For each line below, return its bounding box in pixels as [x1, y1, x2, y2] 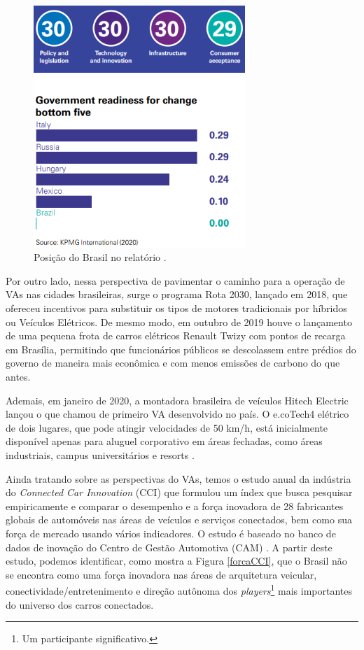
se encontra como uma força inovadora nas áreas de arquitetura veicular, [6, 567, 317, 581]
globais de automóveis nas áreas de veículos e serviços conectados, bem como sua [6, 512, 352, 527]
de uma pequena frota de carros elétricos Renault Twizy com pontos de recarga [6, 328, 346, 343]
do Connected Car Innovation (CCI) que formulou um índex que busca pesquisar [6, 485, 353, 500]
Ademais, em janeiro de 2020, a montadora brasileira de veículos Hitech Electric [6, 393, 349, 407]
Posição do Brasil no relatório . [34, 250, 167, 264]
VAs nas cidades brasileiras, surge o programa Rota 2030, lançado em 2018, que [6, 287, 348, 302]
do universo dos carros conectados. [6, 597, 154, 612]
